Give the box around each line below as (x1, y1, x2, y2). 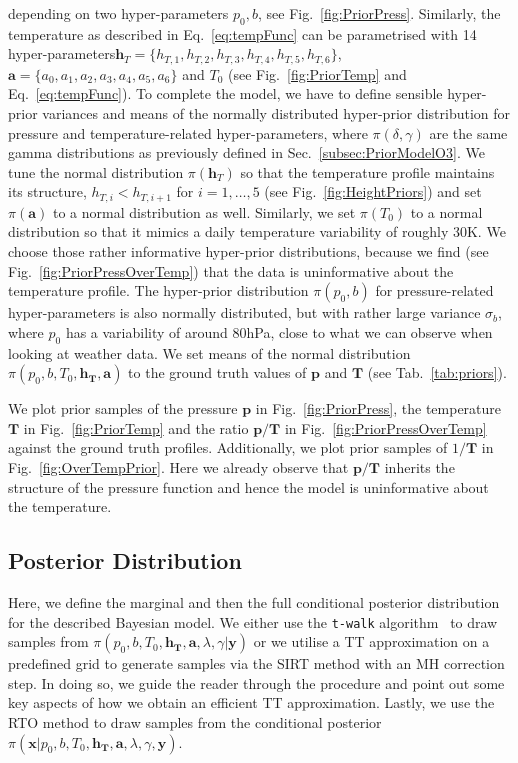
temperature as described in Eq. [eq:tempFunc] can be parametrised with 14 (8, 23, 477, 44)
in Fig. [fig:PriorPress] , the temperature (255, 398, 502, 419)
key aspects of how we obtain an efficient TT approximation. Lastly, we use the (8, 692, 495, 713)
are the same (429, 122, 508, 143)
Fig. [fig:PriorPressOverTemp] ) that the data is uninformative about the (8, 260, 454, 281)
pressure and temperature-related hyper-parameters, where (8, 122, 368, 143)
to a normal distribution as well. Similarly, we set (52, 201, 356, 222)
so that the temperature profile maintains (240, 161, 495, 182)
